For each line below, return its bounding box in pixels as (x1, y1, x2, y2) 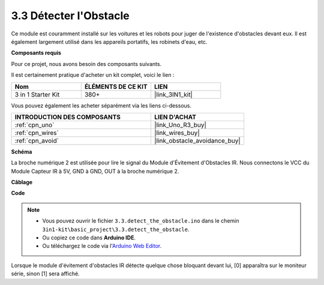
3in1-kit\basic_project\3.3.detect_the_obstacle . (42, 226, 190, 233)
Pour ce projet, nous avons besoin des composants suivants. (11, 60, 162, 67)
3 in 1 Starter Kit (14, 90, 60, 98)
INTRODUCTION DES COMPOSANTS (14, 113, 121, 121)
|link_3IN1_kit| (154, 90, 193, 98)
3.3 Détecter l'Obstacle (11, 9, 130, 22)
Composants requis (11, 49, 61, 56)
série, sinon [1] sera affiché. (11, 270, 80, 277)
